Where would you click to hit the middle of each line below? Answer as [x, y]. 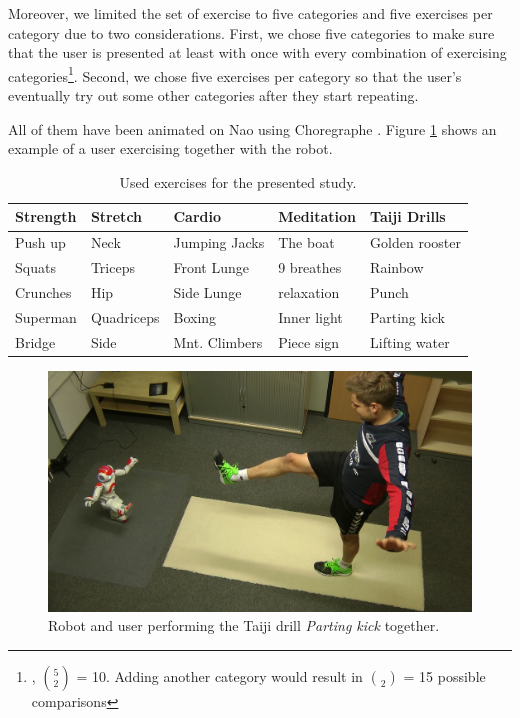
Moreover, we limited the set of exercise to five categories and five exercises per [250, 13]
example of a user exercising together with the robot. [170, 148]
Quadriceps [125, 316]
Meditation [317, 216]
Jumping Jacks [219, 242]
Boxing [195, 316]
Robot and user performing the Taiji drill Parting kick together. [244, 625]
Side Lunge [207, 291]
